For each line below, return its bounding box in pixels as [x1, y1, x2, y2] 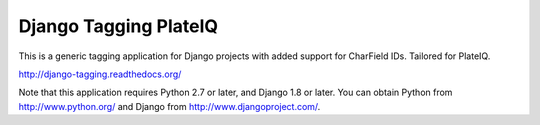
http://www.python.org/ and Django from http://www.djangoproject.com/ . [18, 100, 321, 112]
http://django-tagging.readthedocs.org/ [18, 68, 182, 80]
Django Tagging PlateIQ [18, 15, 219, 37]
